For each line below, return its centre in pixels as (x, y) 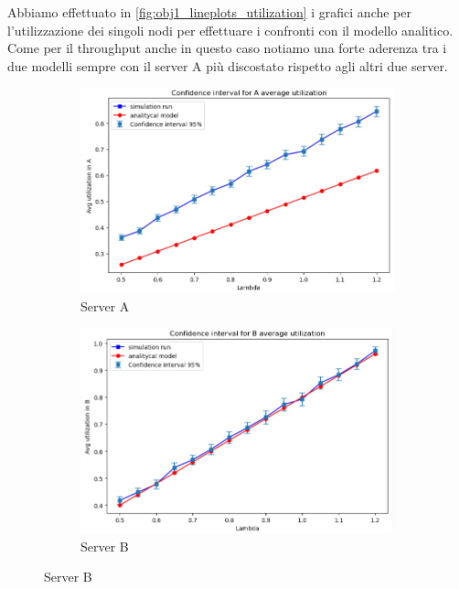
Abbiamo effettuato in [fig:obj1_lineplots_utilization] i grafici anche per (210, 12)
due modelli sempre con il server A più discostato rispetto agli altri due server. (228, 65)
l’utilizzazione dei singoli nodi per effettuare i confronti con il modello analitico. (230, 30)
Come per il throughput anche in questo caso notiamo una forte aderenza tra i (227, 48)
